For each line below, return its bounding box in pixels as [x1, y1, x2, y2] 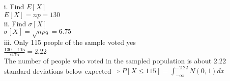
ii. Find [4, 18, 26, 28]
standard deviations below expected [4, 65, 112, 76]
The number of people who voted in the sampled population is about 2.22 [4, 56, 226, 66]
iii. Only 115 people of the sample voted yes [4, 37, 136, 47]
